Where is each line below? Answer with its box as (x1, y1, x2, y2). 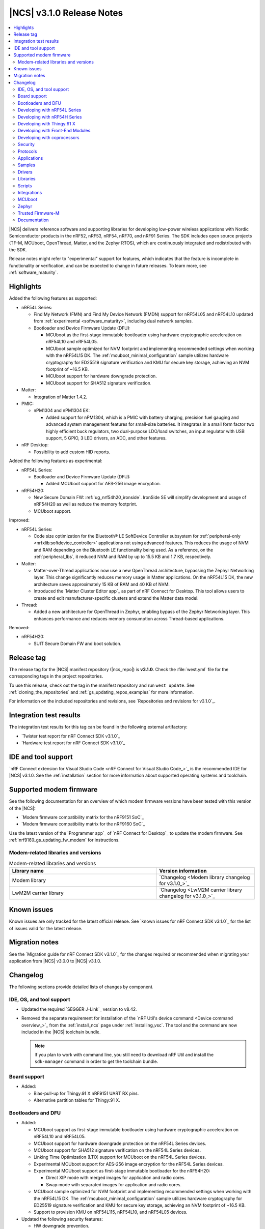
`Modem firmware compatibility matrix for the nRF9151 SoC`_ (21, 814, 144, 820)
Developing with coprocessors (18, 134, 79, 140)
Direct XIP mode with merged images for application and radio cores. (46, 1175, 186, 1181)
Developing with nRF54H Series (18, 114, 82, 120)
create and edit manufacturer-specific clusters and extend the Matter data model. (33, 595, 199, 601)
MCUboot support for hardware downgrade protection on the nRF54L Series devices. (33, 1141, 207, 1146)
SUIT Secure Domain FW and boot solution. (33, 641, 122, 646)
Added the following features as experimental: (9, 458, 103, 464)
